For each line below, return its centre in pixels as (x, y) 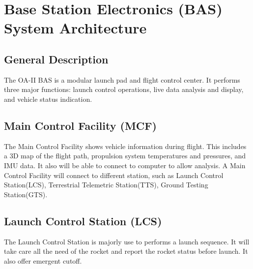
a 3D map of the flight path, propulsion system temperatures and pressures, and (125, 156)
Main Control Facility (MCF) (80, 125)
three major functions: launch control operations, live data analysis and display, (124, 89)
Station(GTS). (26, 194)
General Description (56, 59)
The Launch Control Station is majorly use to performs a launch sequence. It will (127, 241)
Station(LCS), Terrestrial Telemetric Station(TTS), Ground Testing (106, 185)
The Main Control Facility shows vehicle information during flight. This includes (125, 146)
